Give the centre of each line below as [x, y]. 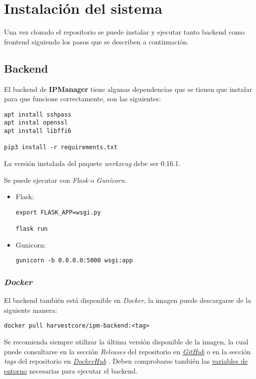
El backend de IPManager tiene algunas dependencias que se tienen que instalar [128, 89]
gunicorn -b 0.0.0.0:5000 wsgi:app [74, 261]
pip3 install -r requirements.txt [61, 147]
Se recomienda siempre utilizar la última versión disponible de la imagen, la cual [126, 342]
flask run [32, 229]
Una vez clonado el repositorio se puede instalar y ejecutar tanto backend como [124, 32]
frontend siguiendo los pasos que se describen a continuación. [97, 41]
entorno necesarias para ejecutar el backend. [71, 370]
